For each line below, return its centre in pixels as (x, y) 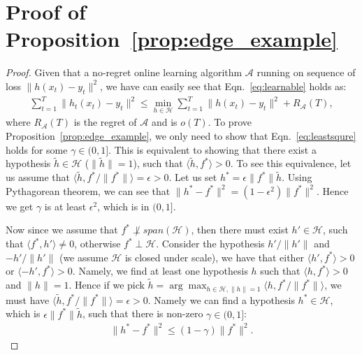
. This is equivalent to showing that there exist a (212, 149)
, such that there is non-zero (143, 313)
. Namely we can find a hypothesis (221, 299)
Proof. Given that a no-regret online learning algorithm (124, 72)
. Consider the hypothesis (210, 244)
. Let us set (193, 177)
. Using (297, 177)
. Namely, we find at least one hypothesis (160, 271)
